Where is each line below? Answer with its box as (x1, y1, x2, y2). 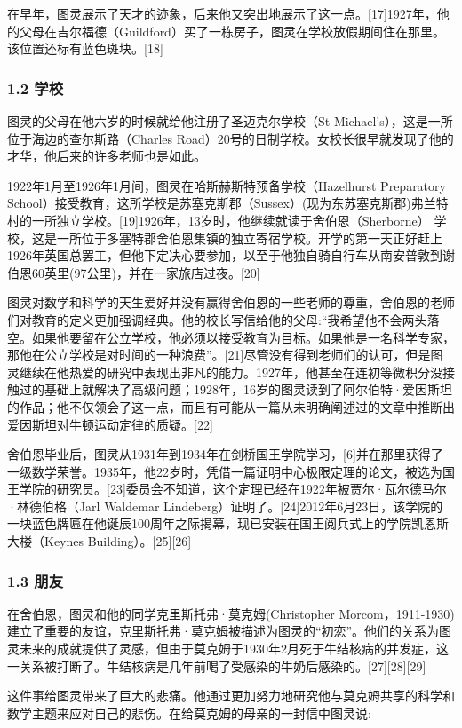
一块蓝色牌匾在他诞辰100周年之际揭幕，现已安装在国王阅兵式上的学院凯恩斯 (7, 514, 449, 533)
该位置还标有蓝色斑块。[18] (7, 39, 163, 58)
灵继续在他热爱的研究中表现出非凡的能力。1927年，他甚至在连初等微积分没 (7, 362, 442, 381)
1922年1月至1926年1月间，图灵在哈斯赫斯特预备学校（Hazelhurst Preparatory (7, 176, 446, 194)
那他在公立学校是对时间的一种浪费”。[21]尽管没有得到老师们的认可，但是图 (7, 345, 443, 364)
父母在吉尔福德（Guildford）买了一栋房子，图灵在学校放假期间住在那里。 (19, 21, 445, 40)
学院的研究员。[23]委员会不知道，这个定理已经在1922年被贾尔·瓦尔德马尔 (19, 479, 447, 498)
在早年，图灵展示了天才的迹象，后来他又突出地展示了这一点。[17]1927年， (7, 4, 437, 22)
